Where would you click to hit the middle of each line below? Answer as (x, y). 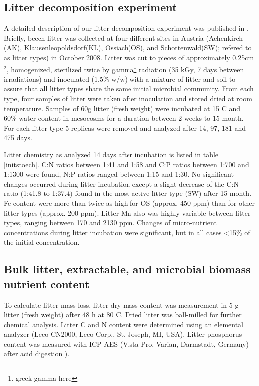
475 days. (18, 137)
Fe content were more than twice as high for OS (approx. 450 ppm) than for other (129, 203)
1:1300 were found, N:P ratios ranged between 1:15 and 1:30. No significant (119, 174)
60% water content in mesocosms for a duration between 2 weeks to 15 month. (124, 118)
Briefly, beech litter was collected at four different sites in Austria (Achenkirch (124, 38)
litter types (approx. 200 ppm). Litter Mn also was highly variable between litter (127, 213)
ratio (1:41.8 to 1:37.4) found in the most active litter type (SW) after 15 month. (128, 193)
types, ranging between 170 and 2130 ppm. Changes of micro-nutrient (110, 223)
